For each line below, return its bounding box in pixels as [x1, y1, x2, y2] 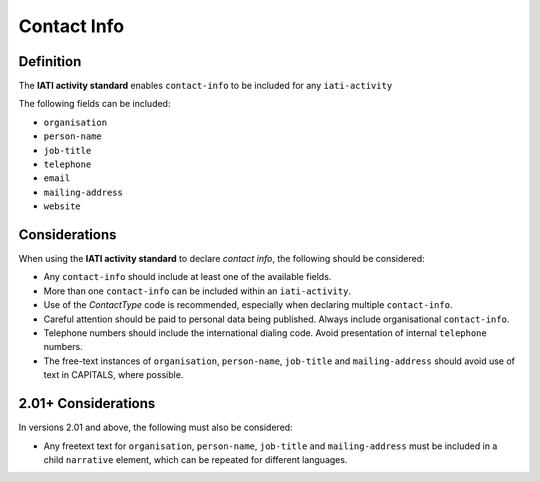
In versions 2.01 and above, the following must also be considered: [18, 421, 294, 434]
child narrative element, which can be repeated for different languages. [43, 453, 348, 465]
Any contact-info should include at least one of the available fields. [43, 271, 332, 283]
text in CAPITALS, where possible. [43, 369, 184, 381]
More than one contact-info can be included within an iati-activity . [43, 285, 352, 297]
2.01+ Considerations [18, 395, 156, 412]
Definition [18, 53, 82, 70]
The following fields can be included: [18, 98, 171, 110]
